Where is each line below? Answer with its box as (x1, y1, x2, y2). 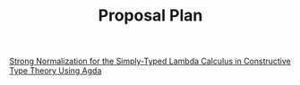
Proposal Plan (98, 5, 203, 26)
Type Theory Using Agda (9, 65, 102, 76)
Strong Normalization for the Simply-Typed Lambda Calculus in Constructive (9, 55, 291, 67)
